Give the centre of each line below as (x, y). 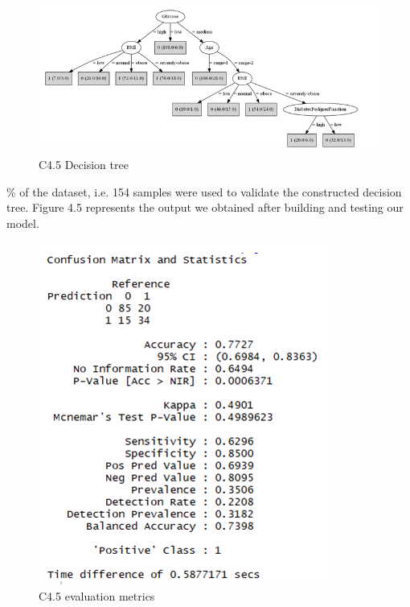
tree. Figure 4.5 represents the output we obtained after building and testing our (205, 207)
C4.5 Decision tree (84, 165)
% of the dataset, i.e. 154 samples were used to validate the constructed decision (204, 191)
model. (23, 223)
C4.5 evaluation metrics (97, 596)
